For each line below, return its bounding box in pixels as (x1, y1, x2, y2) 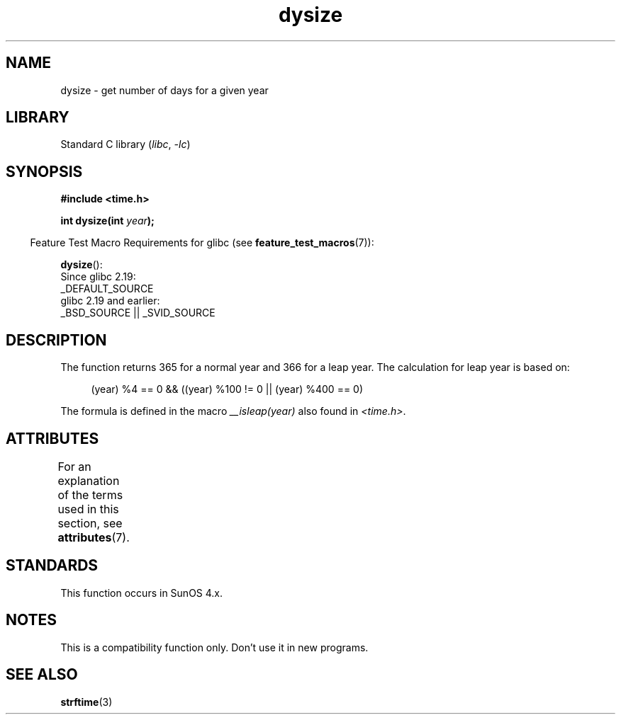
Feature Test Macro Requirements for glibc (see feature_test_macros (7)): (30, 236, 374, 249)
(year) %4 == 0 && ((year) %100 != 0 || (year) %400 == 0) (91, 383, 364, 396)
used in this (57, 501, 119, 516)
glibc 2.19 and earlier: (60, 295, 160, 307)
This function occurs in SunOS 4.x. (60, 586, 223, 599)
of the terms (57, 487, 123, 502)
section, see (57, 515, 123, 530)
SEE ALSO (6, 665, 78, 684)
